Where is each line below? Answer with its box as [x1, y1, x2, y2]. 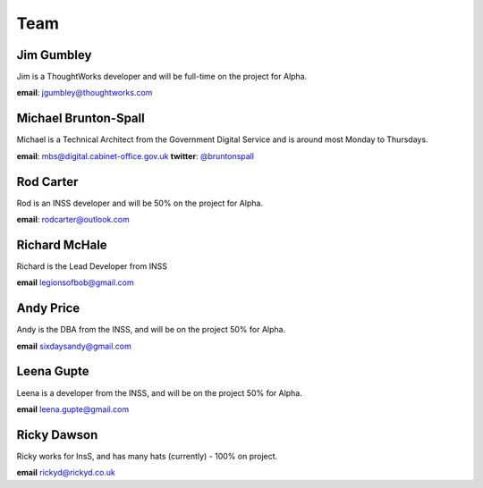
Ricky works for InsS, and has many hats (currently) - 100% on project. [16, 450, 278, 461]
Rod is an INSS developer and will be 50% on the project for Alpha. [16, 198, 264, 208]
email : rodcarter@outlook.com [16, 215, 130, 225]
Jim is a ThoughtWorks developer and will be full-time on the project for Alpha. [16, 72, 308, 82]
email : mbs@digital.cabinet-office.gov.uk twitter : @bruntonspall [16, 150, 255, 161]
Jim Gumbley [16, 47, 92, 63]
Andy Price [16, 300, 80, 316]
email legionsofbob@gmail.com [16, 277, 134, 288]
